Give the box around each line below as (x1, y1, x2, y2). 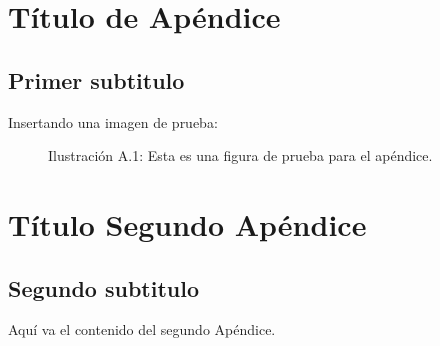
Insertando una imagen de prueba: (8, 111, 218, 132)
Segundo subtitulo (8, 272, 199, 303)
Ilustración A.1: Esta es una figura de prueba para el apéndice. (48, 145, 433, 166)
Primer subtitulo (8, 64, 185, 95)
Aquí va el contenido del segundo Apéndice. (8, 319, 276, 340)
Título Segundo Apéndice (8, 203, 367, 244)
